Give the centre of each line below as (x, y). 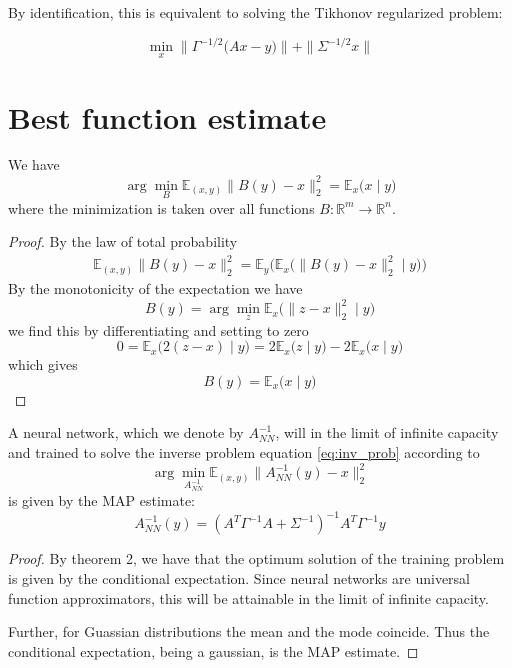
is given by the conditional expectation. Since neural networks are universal (239, 577)
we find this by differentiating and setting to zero (158, 329)
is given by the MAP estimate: (101, 500)
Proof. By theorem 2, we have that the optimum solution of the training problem (256, 558)
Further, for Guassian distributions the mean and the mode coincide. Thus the (249, 631)
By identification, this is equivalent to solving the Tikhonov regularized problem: (255, 12)
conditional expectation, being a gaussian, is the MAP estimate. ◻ (213, 650)
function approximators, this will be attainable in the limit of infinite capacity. (248, 597)
